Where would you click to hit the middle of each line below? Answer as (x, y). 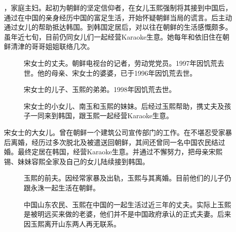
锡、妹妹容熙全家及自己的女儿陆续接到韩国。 (77, 161)
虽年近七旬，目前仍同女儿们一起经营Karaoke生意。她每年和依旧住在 (113, 36)
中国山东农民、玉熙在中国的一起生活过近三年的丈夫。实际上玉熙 (127, 204)
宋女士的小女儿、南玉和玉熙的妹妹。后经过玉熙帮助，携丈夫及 (124, 106)
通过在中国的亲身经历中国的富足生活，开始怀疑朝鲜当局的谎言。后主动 (118, 17)
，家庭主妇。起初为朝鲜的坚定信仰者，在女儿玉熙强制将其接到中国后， (118, 7)
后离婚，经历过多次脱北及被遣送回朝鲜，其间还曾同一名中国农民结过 (115, 142)
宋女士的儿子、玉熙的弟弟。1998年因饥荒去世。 (100, 89)
